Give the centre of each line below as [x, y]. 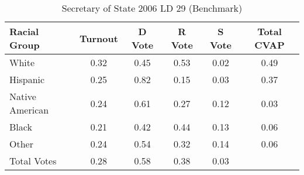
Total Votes [33, 161]
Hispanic [27, 79]
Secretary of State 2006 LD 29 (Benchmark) [152, 8]
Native [23, 96]
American [29, 110]
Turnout [99, 38]
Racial [24, 31]
